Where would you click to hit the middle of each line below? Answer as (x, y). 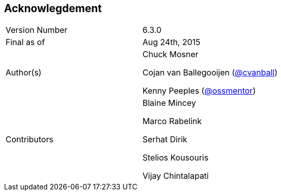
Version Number (37, 30)
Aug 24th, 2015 (171, 42)
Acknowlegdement (53, 8)
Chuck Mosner (170, 54)
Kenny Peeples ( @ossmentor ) (199, 91)
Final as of (25, 42)
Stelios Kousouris (175, 158)
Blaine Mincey (169, 103)
